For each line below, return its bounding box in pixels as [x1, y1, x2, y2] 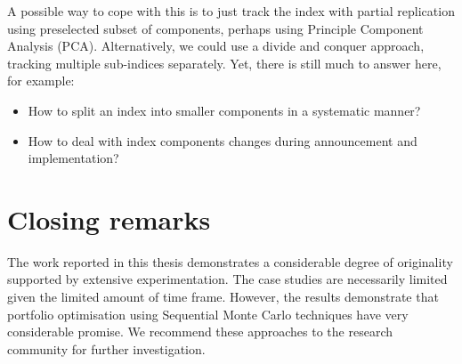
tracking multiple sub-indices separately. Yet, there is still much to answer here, [7, 53, 442, 72]
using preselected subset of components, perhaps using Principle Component [7, 19, 424, 37]
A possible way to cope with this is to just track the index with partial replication [7, 2, 455, 20]
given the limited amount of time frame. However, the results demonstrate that [7, 287, 439, 306]
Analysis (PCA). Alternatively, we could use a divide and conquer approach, [7, 36, 425, 55]
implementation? [28, 149, 119, 167]
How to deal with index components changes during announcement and [28, 131, 417, 150]
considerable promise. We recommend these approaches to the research [7, 322, 393, 341]
